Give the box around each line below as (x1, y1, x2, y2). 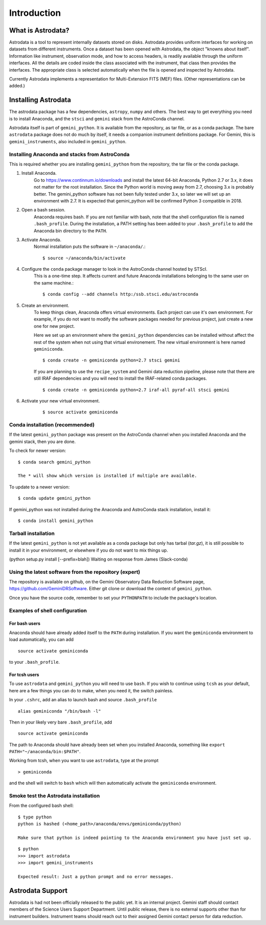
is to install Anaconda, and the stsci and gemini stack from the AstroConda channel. (9, 116, 185, 121)
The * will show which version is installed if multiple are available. (18, 473, 197, 479)
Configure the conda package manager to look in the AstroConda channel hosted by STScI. (21, 266, 208, 272)
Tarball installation (9, 530, 55, 537)
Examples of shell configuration (9, 607, 87, 614)
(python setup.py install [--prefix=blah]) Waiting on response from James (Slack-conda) (9, 556, 188, 562)
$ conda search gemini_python (18, 459, 91, 465)
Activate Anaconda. (21, 237, 62, 242)
